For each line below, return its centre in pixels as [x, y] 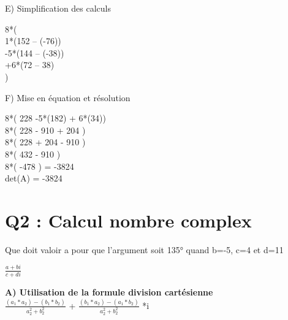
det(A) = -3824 [34, 178]
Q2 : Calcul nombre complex [128, 220]
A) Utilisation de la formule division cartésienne [109, 292]
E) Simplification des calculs [58, 8]
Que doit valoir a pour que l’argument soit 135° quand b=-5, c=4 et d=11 [144, 249]
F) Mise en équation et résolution [68, 97]
